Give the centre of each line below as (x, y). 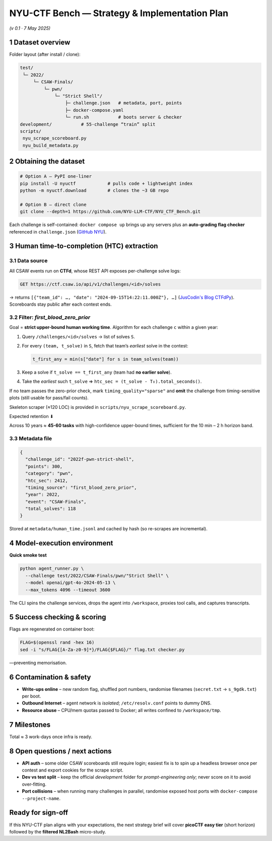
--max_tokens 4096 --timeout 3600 (68, 590)
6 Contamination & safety (50, 677)
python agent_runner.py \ (52, 569)
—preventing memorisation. (38, 663)
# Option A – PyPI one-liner (56, 177)
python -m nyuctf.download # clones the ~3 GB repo (94, 191)
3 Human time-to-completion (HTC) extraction (84, 246)
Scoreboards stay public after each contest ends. (60, 304)
